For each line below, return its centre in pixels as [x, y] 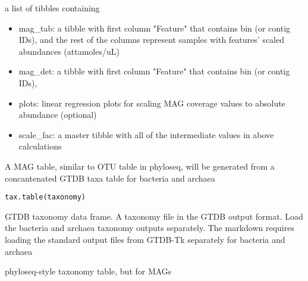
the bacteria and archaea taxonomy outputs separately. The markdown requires [150, 228]
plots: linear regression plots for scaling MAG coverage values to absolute [152, 103]
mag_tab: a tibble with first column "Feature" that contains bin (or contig [155, 28]
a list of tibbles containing [52, 8]
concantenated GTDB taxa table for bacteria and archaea [110, 178]
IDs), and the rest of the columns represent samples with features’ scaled [151, 40]
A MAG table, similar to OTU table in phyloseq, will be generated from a [140, 166]
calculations [40, 146]
